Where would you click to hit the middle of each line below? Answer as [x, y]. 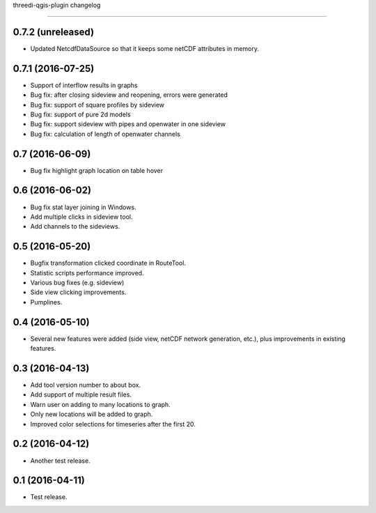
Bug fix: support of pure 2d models [81, 114]
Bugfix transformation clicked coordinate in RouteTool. [108, 263]
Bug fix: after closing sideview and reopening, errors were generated [129, 95]
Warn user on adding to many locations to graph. [100, 404]
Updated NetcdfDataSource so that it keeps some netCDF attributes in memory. [144, 48]
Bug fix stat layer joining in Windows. [83, 207]
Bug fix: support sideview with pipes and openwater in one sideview [128, 124]
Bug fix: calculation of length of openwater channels [105, 134]
